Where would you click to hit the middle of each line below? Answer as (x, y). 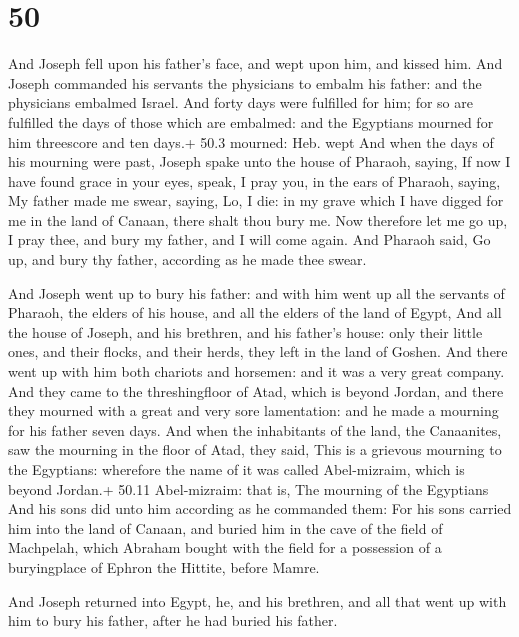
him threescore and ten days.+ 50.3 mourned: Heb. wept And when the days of (251, 141)
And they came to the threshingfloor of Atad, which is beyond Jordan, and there (256, 390)
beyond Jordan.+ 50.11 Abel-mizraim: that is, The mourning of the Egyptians (248, 488)
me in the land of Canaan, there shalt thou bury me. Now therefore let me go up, (258, 219)
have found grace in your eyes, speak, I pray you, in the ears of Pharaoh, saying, (254, 180)
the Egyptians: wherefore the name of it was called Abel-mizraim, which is (236, 469)
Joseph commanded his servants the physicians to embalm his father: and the (245, 82)
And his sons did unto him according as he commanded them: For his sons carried (260, 508)
